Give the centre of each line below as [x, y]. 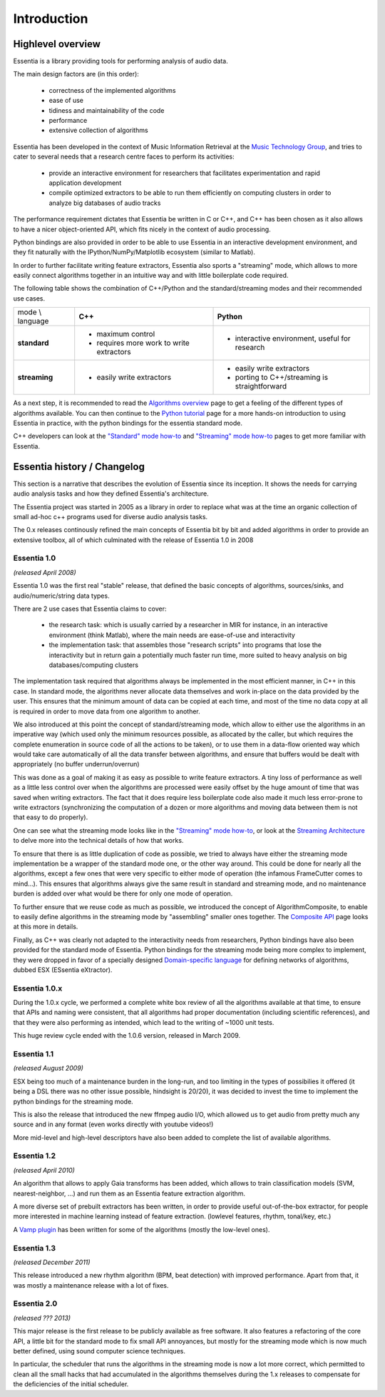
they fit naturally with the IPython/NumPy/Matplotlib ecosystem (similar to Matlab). [134, 252]
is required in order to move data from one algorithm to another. [107, 711]
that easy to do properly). [51, 817]
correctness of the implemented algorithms [112, 90]
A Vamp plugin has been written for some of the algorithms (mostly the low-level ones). [142, 1229]
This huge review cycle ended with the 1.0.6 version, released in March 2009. [127, 1036]
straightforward [261, 386]
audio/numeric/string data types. [61, 596]
